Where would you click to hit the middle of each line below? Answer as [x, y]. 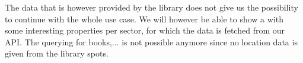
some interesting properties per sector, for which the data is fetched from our [145, 30]
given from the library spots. [57, 53]
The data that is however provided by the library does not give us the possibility [151, 7]
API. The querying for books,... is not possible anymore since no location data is [151, 42]
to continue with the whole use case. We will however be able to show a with [144, 19]
